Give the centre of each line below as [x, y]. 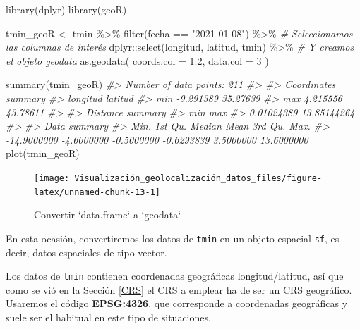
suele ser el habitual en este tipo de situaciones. [108, 317]
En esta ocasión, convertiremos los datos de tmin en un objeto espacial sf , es [173, 238]
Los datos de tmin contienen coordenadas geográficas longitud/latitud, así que [175, 276]
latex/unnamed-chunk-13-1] [97, 192]
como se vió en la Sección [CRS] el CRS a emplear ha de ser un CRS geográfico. [179, 289]
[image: [52, 178]
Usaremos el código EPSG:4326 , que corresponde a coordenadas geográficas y [177, 303]
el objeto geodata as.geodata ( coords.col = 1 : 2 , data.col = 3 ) [137, 60]
